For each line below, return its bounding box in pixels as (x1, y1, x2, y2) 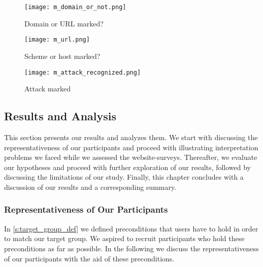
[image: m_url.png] (24, 36, 90, 44)
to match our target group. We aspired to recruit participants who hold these (4, 233, 245, 244)
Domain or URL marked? (24, 18, 104, 28)
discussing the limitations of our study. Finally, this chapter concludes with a (4, 172, 244, 182)
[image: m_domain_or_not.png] (24, 4, 126, 11)
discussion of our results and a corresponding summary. (4, 181, 177, 192)
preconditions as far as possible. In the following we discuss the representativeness (4, 243, 259, 253)
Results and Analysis (4, 108, 117, 124)
